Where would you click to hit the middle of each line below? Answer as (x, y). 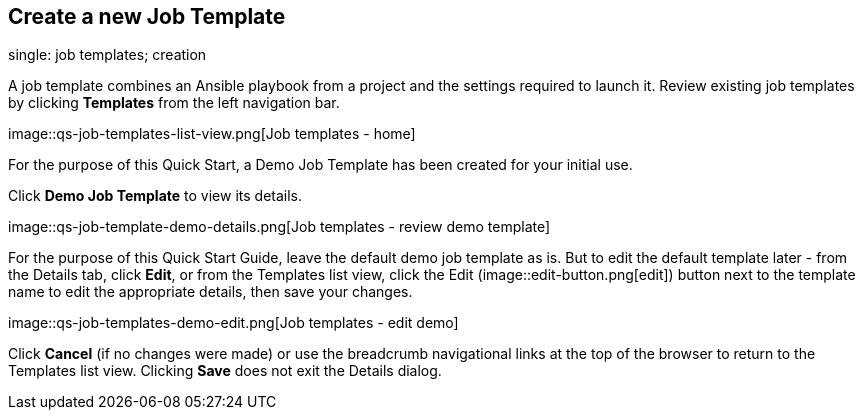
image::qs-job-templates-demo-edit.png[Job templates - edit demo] (233, 323)
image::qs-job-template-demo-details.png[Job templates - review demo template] (279, 227)
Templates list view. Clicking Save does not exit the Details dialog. (225, 371)
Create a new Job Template (147, 16)
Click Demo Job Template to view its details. (155, 196)
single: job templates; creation (107, 55)
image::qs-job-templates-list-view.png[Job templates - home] (212, 134)
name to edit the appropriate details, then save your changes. (210, 292)
